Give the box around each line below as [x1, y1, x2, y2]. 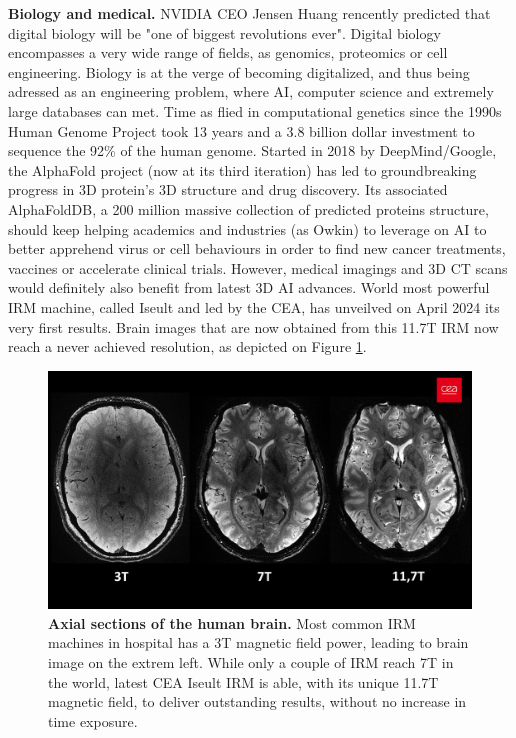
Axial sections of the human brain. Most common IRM [48, 612, 416, 633]
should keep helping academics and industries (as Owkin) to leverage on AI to [8, 218, 487, 239]
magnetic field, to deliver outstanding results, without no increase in [48, 691, 467, 712]
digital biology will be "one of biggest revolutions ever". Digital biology [8, 22, 441, 43]
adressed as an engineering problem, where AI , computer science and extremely [8, 81, 494, 102]
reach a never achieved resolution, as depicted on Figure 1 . [8, 336, 367, 357]
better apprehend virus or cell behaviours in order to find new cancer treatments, [8, 238, 506, 259]
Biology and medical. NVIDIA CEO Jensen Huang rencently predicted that [8, 3, 491, 23]
